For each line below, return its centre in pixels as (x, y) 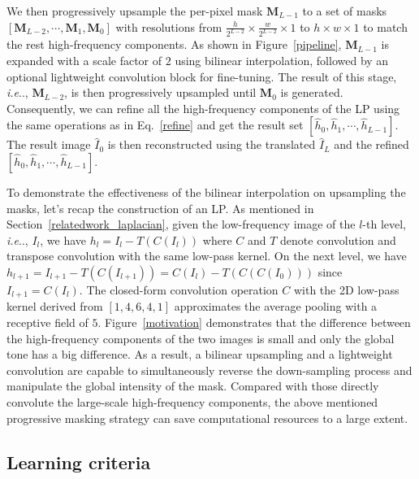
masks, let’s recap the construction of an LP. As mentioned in (160, 208)
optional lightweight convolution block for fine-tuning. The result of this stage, (202, 76)
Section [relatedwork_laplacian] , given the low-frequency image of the (181, 224)
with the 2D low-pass (346, 290)
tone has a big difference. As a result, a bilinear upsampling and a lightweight (200, 354)
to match (385, 26)
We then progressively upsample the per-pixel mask (135, 11)
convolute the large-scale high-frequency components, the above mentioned (192, 402)
